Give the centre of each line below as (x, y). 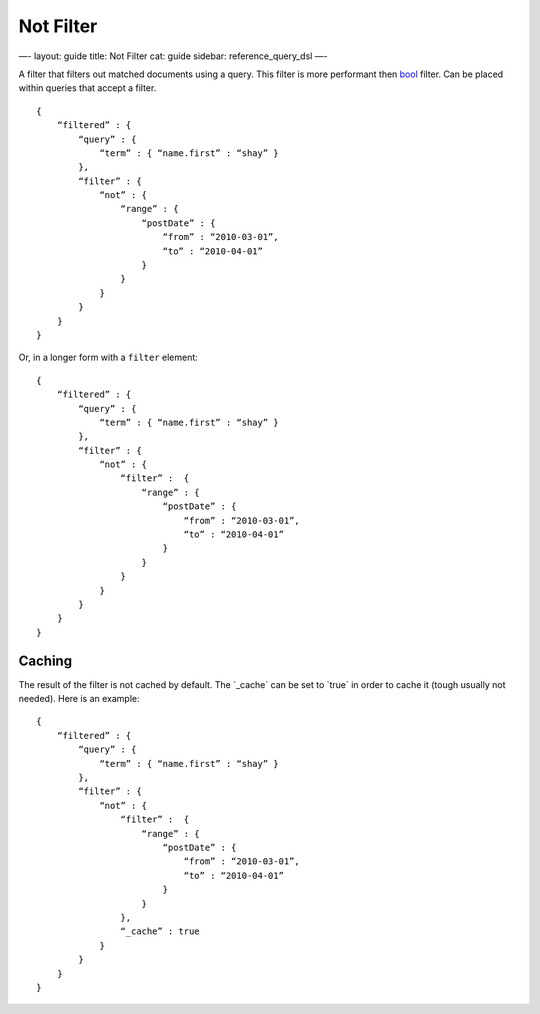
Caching (45, 660)
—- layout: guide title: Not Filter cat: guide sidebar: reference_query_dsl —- (173, 56)
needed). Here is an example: (79, 699)
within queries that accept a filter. (87, 88)
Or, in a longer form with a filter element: (108, 357)
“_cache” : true (160, 931)
